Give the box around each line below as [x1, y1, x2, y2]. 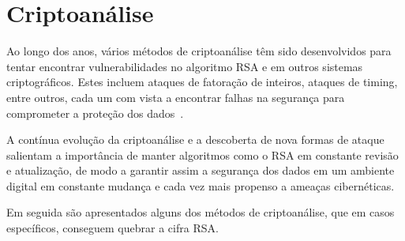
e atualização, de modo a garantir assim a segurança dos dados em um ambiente [6, 162, 395, 179]
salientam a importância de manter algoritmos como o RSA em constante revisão [6, 146, 399, 163]
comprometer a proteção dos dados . [6, 104, 184, 121]
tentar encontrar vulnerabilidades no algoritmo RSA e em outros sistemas [6, 58, 363, 74]
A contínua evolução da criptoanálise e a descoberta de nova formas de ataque [6, 131, 384, 148]
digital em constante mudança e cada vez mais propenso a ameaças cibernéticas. [6, 177, 395, 194]
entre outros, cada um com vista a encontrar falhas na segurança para [6, 88, 345, 105]
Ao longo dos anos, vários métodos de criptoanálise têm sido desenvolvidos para [6, 43, 392, 59]
